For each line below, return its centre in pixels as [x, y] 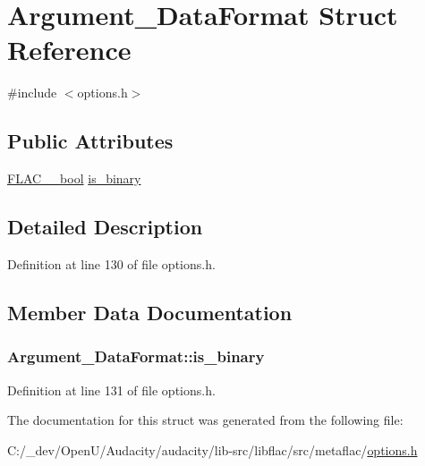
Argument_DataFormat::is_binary [136, 356]
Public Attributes [90, 141]
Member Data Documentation [150, 312]
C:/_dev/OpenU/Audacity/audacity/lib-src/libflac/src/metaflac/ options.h [212, 449]
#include [32, 93]
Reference [69, 50]
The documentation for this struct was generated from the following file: [205, 420]
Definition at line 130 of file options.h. [111, 263]
